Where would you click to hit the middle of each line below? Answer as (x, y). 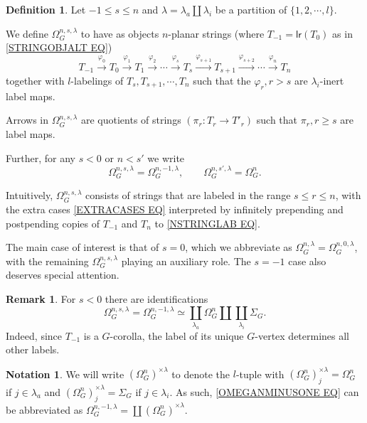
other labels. (33, 349)
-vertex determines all (302, 335)
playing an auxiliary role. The (186, 261)
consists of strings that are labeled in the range (188, 195)
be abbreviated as (44, 409)
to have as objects (120, 33)
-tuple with (260, 374)
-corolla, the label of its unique (177, 335)
